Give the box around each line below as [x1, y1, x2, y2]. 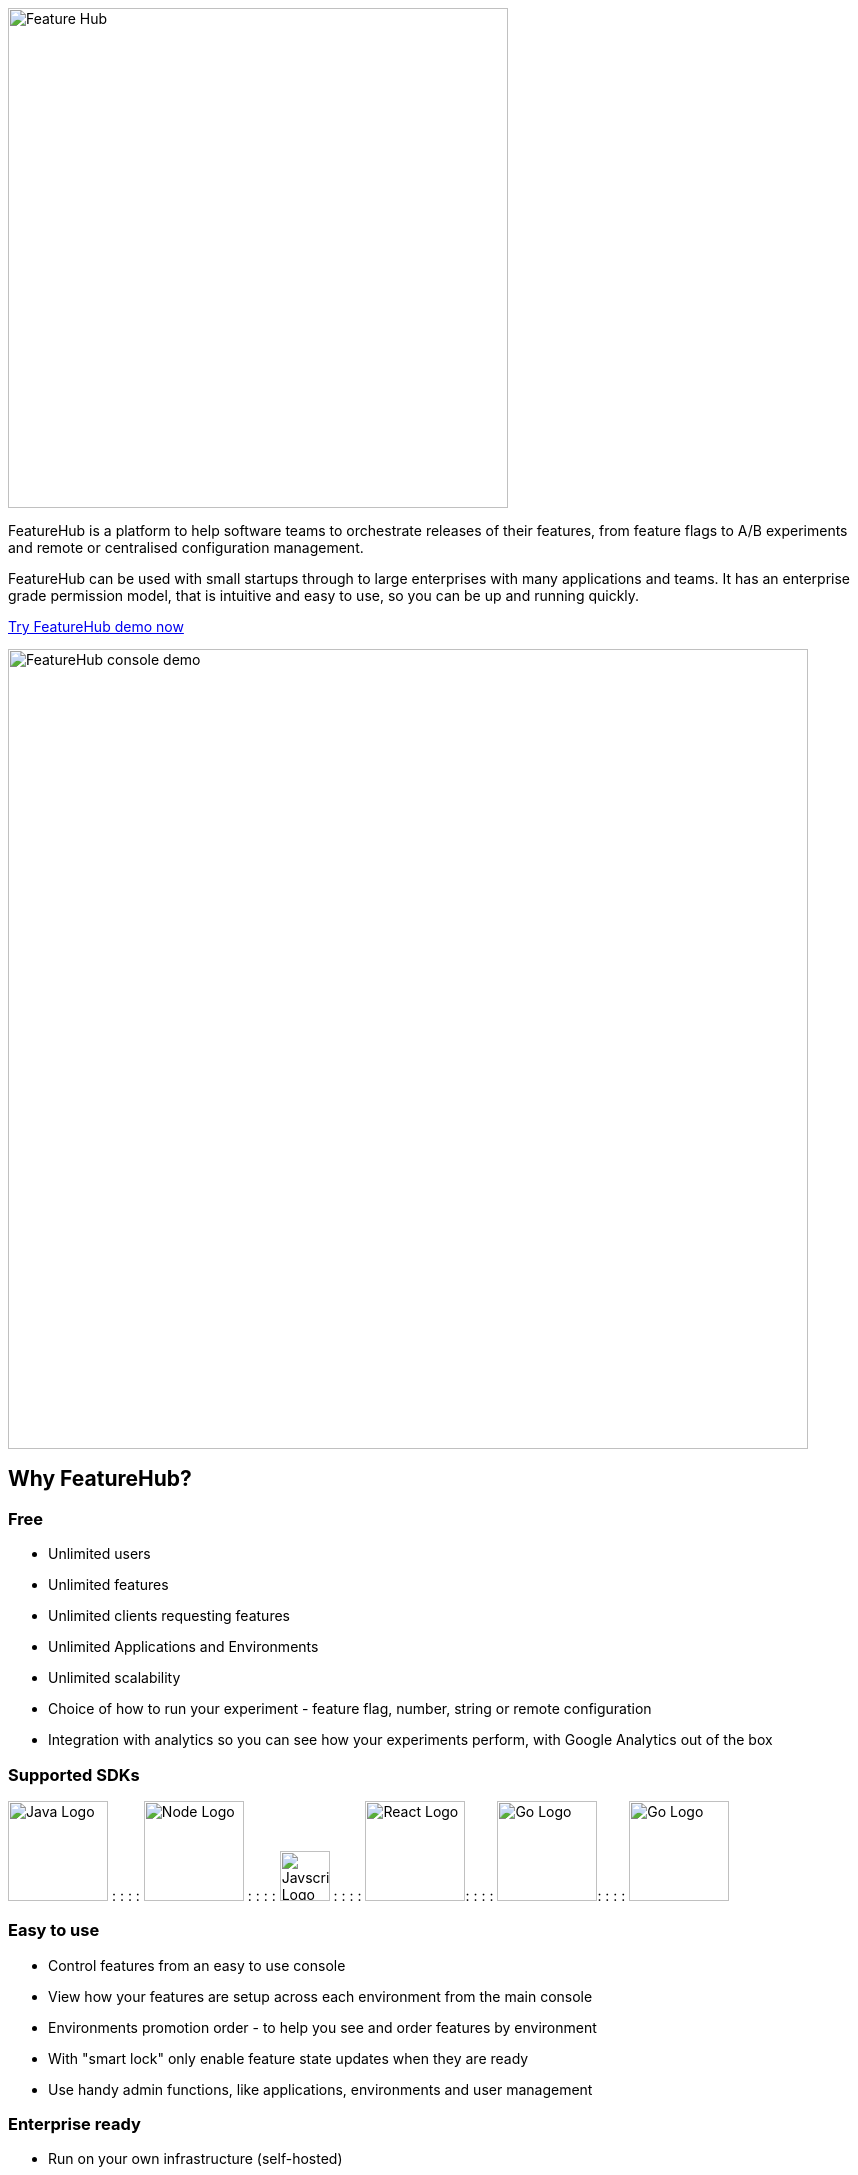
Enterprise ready [8, 2114, 141, 2135]
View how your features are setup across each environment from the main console [48, 1987, 593, 2005]
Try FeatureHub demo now [8, 618, 184, 635]
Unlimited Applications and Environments [48, 1638, 319, 1656]
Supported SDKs [8, 1764, 140, 1785]
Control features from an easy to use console [48, 1956, 346, 1974]
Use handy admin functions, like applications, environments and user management [48, 2080, 593, 2098]
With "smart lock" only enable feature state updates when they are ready [48, 2049, 529, 2067]
